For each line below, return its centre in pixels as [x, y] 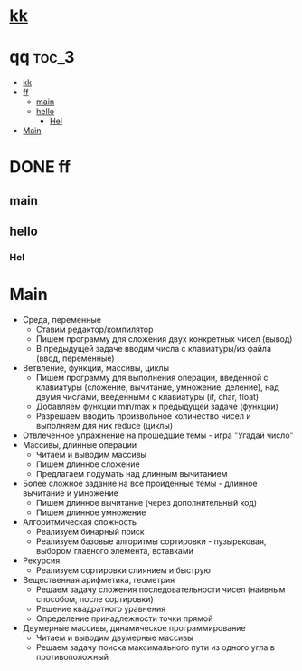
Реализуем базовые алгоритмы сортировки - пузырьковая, [151, 541]
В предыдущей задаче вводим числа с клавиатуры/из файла [154, 348]
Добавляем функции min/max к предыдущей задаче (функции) [157, 406]
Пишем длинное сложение [88, 464]
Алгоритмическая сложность [80, 521]
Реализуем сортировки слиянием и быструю [123, 570]
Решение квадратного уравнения [101, 608]
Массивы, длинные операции [80, 444]
